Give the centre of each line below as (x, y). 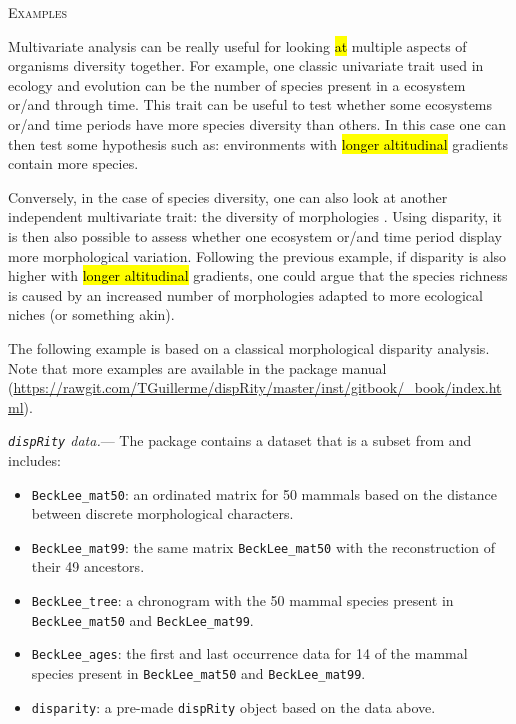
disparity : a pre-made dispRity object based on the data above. (233, 706)
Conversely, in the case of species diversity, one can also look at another (228, 196)
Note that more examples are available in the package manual (197, 367)
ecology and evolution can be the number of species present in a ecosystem (237, 84)
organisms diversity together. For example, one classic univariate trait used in (246, 65)
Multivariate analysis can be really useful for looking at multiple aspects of (237, 45)
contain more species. (73, 163)
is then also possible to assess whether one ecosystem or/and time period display (255, 235)
